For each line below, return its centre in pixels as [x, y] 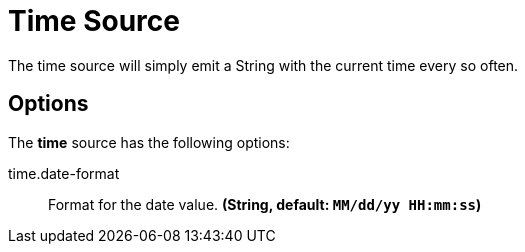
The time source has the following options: [149, 142]
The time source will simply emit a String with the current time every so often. [263, 65]
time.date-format [64, 173]
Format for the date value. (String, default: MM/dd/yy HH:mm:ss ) [265, 204]
